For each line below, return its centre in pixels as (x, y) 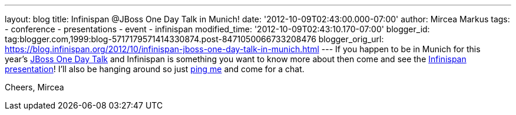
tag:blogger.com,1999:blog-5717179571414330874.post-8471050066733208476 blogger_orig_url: (194, 39)
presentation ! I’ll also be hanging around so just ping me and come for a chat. (155, 69)
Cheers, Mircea (34, 87)
